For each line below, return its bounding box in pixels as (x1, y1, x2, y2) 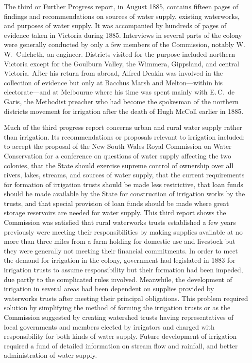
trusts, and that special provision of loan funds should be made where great (4, 198, 229, 208)
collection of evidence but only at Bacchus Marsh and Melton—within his (4, 77, 223, 87)
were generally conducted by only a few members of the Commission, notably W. (4, 39, 245, 49)
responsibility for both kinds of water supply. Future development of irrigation (4, 331, 237, 341)
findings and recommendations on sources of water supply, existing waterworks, (4, 11, 240, 21)
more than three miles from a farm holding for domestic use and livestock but (4, 236, 235, 246)
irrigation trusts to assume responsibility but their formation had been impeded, (4, 265, 243, 275)
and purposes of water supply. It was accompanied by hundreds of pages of (4, 20, 226, 31)
